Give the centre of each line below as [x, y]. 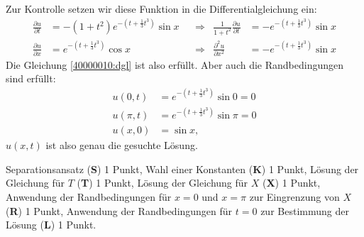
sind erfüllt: [31, 78]
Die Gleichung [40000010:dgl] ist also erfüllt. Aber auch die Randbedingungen [175, 64]
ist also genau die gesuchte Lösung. [122, 145]
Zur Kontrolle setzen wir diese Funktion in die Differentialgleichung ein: [161, 9]
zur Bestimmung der [305, 210]
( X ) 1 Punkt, [291, 183]
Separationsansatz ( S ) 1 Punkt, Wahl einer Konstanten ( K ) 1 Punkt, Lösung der [182, 169]
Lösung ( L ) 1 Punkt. [51, 225]
